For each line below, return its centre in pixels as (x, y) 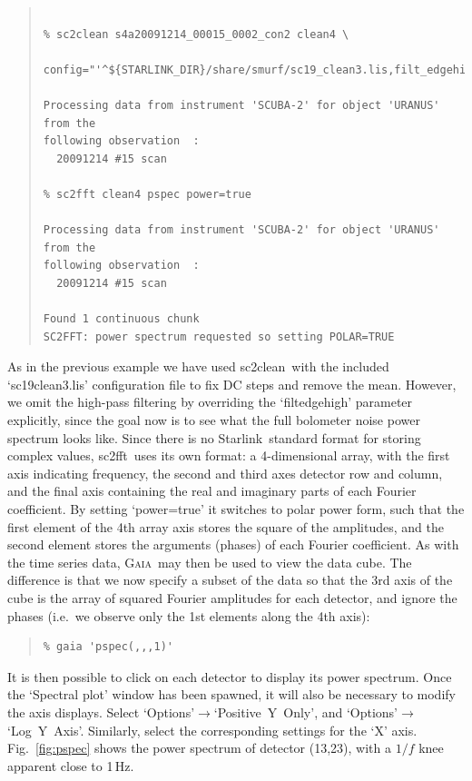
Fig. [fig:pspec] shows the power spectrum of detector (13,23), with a (199, 748)
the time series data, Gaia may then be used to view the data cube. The (210, 562)
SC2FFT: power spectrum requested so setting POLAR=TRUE (219, 336)
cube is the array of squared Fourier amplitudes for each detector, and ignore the (232, 598)
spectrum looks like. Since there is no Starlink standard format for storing (214, 437)
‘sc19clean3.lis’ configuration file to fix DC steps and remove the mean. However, (232, 384)
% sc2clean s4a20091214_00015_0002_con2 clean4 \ (196, 34)
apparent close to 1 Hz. (71, 765)
